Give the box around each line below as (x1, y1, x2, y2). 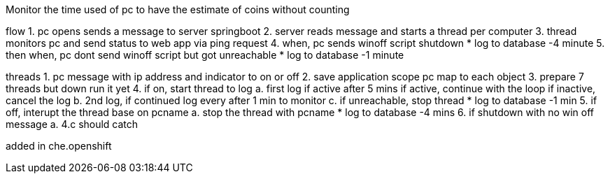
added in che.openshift (6, 140, 112, 152)
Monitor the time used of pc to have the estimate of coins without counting (6, 3, 350, 15)
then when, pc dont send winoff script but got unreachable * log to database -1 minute (6, 49, 404, 61)
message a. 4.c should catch (6, 118, 139, 130)
